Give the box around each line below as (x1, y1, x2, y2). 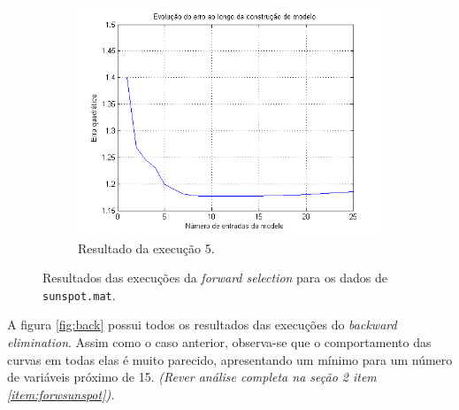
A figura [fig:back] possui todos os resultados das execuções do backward (7, 315, 397, 334)
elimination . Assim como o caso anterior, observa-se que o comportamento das (7, 333, 432, 352)
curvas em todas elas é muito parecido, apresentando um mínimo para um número (7, 350, 453, 368)
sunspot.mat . (42, 285, 116, 304)
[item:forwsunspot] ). (7, 384, 115, 403)
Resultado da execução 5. (78, 238, 215, 257)
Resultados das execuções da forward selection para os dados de (42, 268, 387, 287)
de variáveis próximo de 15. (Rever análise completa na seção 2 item (7, 367, 377, 386)
